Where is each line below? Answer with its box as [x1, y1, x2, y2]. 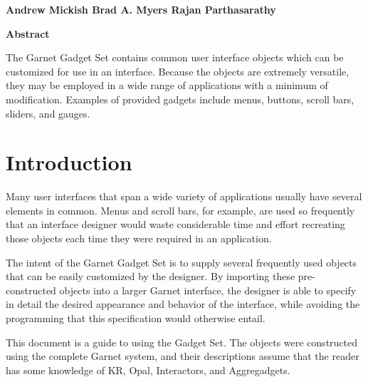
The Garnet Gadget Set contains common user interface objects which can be [6, 50, 344, 65]
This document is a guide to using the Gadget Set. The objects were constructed [6, 334, 358, 349]
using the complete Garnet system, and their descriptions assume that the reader [6, 349, 359, 363]
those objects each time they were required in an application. [6, 231, 272, 246]
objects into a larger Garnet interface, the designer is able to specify [59, 282, 357, 297]
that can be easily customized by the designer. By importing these [6, 269, 295, 284]
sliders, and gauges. [6, 105, 90, 120]
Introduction [6, 148, 132, 177]
